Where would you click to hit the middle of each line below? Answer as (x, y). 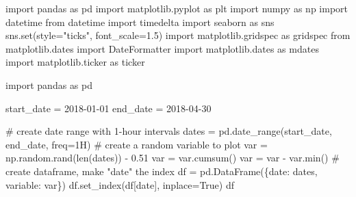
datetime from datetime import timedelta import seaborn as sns (140, 22)
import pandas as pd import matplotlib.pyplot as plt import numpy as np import (177, 8)
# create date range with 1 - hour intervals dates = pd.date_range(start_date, (169, 131)
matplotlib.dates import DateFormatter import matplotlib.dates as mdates (162, 48)
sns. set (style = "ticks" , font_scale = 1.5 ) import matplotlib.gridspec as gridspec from (178, 35)
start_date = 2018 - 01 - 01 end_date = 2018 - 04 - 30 (109, 108)
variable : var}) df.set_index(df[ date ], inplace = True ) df (120, 184)
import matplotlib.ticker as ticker (75, 62)
